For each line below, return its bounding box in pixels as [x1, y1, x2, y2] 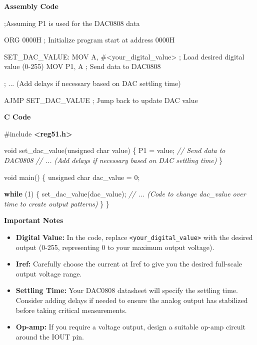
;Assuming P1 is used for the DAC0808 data [4, 17, 140, 28]
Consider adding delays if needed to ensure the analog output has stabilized [15, 294, 248, 305]
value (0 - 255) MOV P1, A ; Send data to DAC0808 [4, 61, 161, 71]
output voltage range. [15, 268, 82, 278]
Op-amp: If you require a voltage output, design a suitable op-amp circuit [15, 321, 245, 332]
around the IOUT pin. [15, 331, 84, 341]
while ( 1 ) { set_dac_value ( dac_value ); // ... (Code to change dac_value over [4, 188, 246, 199]
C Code [4, 111, 31, 122]
